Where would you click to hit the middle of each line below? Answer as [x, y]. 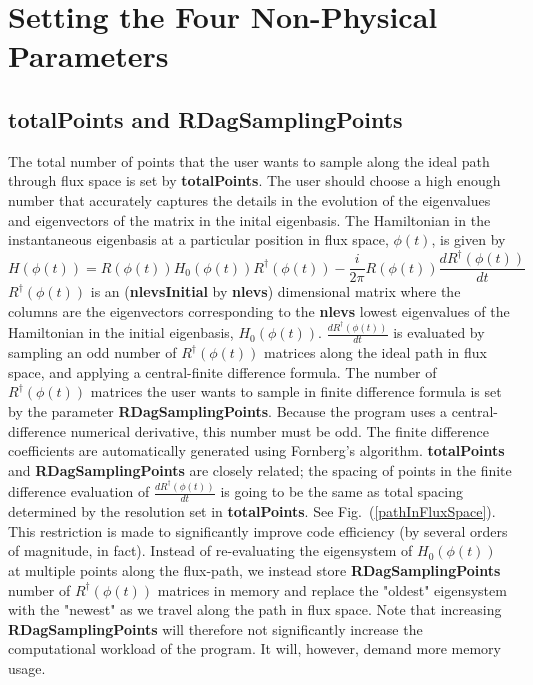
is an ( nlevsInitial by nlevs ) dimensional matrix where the [275, 291]
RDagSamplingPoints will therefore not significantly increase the [215, 628]
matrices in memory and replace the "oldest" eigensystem [332, 589]
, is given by [468, 239]
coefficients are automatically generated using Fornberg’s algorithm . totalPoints [256, 450]
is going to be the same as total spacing [341, 491]
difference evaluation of [79, 491]
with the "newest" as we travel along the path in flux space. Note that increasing [255, 609]
